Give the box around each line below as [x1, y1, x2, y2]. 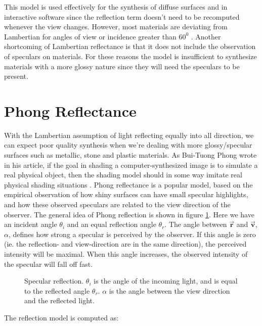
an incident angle [4, 219, 57, 229]
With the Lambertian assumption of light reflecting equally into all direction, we [4, 129, 254, 140]
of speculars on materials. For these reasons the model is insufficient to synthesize [4, 51, 257, 61]
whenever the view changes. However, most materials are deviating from [4, 21, 228, 32]
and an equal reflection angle [67, 219, 156, 229]
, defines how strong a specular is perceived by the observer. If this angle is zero [8, 228, 256, 239]
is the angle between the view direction [109, 285, 230, 296]
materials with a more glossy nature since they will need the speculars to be [4, 61, 240, 71]
